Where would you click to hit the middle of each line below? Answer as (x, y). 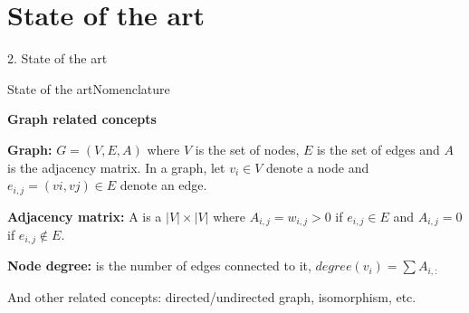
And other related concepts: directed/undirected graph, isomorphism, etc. (212, 296)
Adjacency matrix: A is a (85, 216)
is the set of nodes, (247, 149)
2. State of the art (57, 58)
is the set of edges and (378, 149)
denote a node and (318, 167)
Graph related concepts (82, 119)
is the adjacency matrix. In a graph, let (116, 167)
